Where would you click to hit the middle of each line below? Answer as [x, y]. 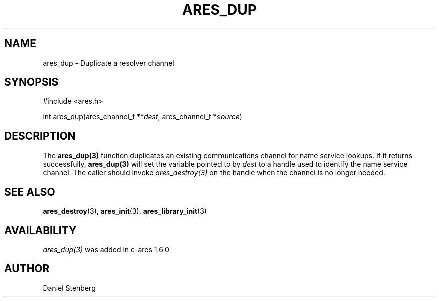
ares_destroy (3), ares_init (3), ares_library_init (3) [125, 211]
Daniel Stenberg [69, 288]
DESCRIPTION [40, 136]
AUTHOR [27, 269]
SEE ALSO [30, 192]
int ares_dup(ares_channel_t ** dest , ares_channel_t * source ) [142, 117]
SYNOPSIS [31, 82]
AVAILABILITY [40, 230]
